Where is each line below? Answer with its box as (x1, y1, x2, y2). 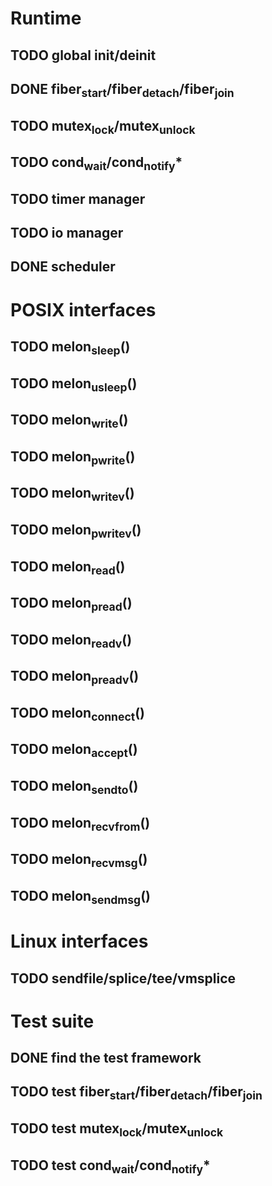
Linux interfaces (10, 930, 149, 953)
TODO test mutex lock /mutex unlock (10, 1120, 224, 1140)
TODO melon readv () (10, 631, 133, 651)
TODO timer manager (10, 190, 146, 207)
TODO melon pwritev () (10, 521, 142, 541)
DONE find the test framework (10, 1050, 202, 1067)
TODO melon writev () (10, 485, 135, 504)
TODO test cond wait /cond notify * (10, 1157, 211, 1176)
